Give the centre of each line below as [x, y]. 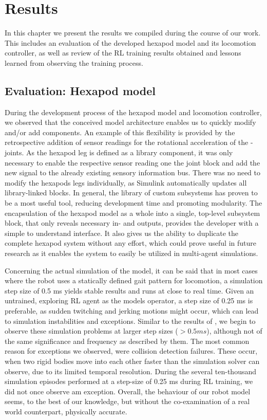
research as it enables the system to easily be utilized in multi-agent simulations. [131, 253]
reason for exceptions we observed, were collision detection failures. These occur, [131, 351]
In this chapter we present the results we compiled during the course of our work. [133, 33]
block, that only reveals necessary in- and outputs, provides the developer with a [132, 223]
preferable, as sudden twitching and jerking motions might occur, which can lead [132, 310]
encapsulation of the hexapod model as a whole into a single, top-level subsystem [132, 213]
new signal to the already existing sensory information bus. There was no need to [132, 172]
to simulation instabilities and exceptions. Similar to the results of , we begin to [130, 321]
